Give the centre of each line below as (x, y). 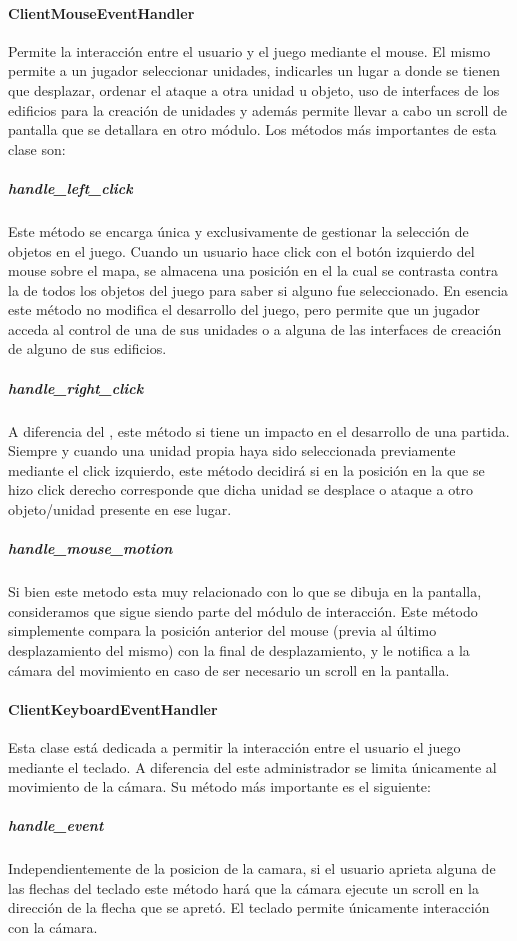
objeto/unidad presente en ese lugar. (120, 509)
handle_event (56, 825)
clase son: (37, 148)
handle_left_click (70, 187)
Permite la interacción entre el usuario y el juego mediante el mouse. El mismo (249, 50)
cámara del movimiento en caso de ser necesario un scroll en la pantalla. (229, 669)
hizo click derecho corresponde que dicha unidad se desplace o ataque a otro (241, 489)
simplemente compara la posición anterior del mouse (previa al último (222, 630)
